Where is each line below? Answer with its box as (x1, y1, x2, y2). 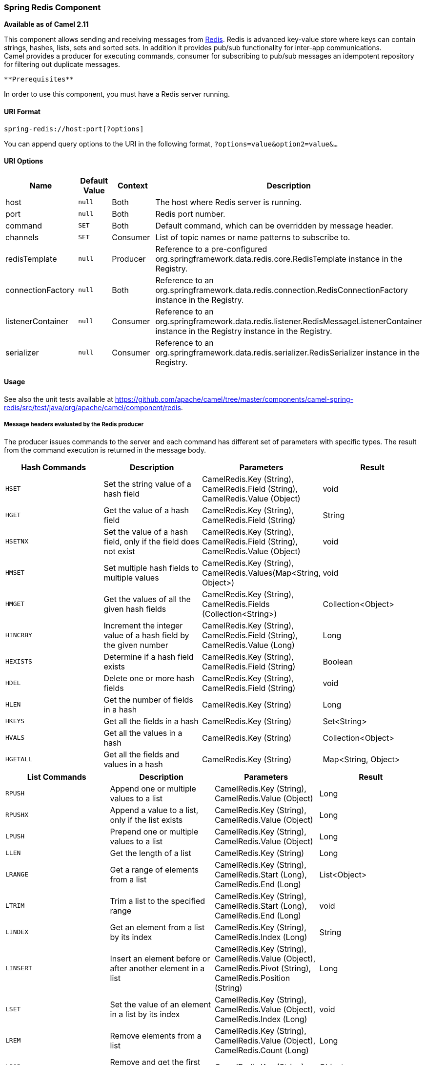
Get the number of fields (103, 694, 193, 705)
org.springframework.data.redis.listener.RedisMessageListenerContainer (155, 316, 422, 326)
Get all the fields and (103, 749, 180, 759)
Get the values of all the (103, 594, 191, 604)
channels (5, 232, 39, 242)
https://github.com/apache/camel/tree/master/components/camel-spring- (115, 395, 353, 404)
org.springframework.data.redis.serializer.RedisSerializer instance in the (155, 347, 420, 357)
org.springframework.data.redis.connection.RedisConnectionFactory (155, 285, 408, 295)
